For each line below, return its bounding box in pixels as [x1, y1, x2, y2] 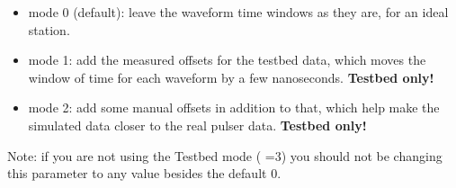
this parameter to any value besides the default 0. [7, 164, 282, 183]
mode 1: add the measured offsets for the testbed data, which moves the [28, 50, 426, 69]
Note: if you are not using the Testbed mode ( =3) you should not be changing [7, 146, 443, 165]
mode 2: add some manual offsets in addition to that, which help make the [28, 98, 440, 117]
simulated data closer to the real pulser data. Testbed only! [28, 115, 367, 134]
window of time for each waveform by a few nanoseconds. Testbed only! [28, 67, 434, 86]
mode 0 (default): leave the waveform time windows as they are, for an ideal [28, 3, 449, 21]
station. [28, 20, 70, 39]
